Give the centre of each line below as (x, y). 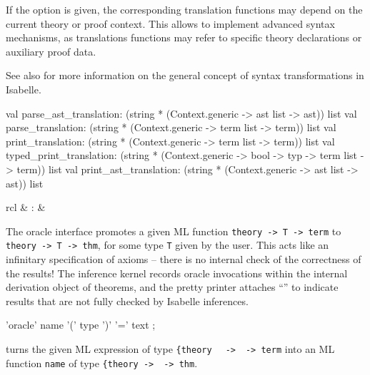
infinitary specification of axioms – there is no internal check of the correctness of (184, 259)
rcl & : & (26, 207)
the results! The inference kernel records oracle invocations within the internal (177, 273)
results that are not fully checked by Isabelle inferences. (127, 300)
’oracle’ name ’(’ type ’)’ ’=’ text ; (81, 325)
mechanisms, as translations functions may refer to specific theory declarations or (184, 37)
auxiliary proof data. (51, 51)
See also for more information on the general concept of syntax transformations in (185, 75)
